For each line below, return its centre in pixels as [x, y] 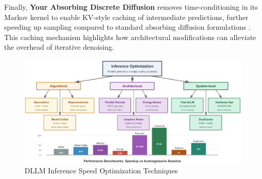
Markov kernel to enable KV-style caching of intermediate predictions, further [126, 17]
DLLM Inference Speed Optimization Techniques [101, 170]
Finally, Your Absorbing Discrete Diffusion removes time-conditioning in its [131, 7]
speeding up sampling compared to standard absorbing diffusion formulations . [127, 27]
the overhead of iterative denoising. [59, 47]
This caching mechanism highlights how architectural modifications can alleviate [130, 37]
